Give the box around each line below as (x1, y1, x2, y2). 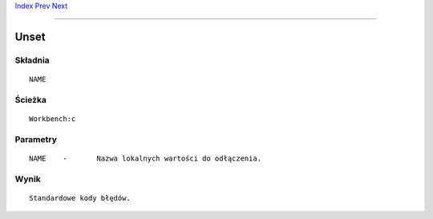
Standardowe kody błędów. (29, 193, 132, 202)
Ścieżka (14, 94, 47, 105)
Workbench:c (29, 114, 76, 124)
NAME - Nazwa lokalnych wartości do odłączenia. (29, 153, 262, 163)
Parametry (14, 133, 58, 144)
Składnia (14, 55, 50, 66)
